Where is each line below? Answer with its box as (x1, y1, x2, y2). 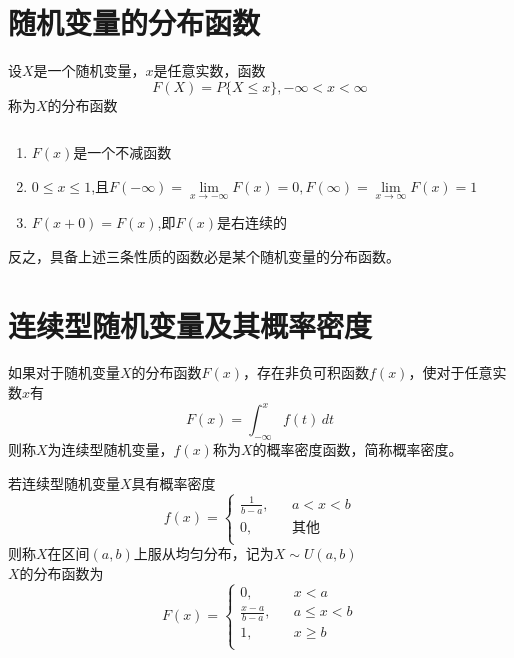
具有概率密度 (131, 472, 216, 493)
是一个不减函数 (73, 142, 172, 163)
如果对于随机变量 (8, 362, 120, 383)
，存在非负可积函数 (243, 362, 370, 383)
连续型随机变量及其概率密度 (8, 304, 373, 345)
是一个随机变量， (33, 60, 146, 81)
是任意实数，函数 (153, 60, 266, 81)
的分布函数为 (19, 562, 104, 583)
